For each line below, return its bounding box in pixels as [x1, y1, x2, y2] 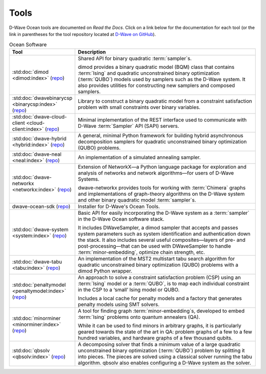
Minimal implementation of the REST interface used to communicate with [78, 116, 247, 123]
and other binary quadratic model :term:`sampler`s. [78, 197, 197, 203]
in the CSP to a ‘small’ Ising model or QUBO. [78, 286, 180, 293]
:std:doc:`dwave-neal [12, 150, 62, 157]
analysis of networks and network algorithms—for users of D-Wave [78, 170, 234, 176]
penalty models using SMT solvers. [78, 301, 160, 308]
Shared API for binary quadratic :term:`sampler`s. [78, 55, 192, 61]
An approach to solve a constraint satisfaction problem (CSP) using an [78, 274, 241, 281]
